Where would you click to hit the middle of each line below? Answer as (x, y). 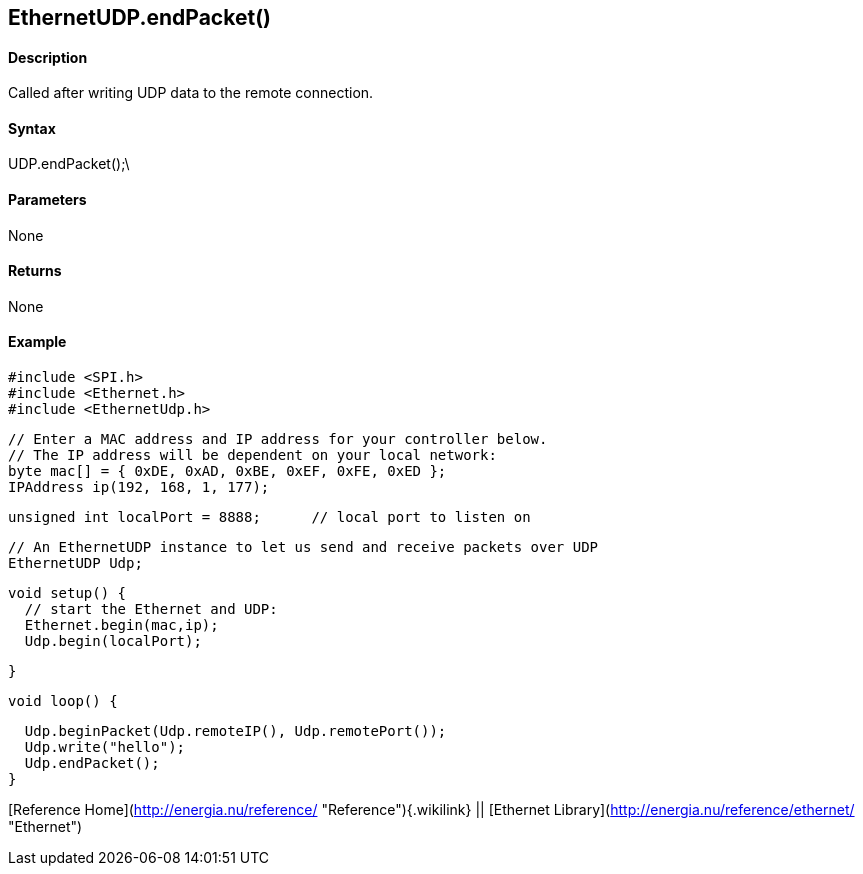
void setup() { (67, 593)
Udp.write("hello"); (105, 747)
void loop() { (63, 701)
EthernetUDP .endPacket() (139, 17)
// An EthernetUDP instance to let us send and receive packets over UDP (303, 547)
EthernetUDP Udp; (75, 563)
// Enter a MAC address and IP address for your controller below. (278, 439)
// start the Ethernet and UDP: (151, 609)
